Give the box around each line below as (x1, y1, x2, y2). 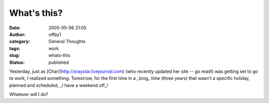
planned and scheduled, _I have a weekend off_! (9, 82, 108, 88)
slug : (9, 52, 20, 58)
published (48, 59, 69, 65)
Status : (9, 59, 25, 65)
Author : (9, 31, 26, 37)
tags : (9, 45, 20, 51)
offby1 (48, 31, 62, 37)
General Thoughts (48, 39, 86, 45)
